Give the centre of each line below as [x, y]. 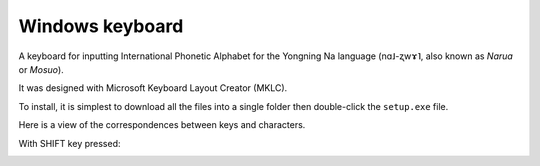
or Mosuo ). [41, 69]
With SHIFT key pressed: [69, 143]
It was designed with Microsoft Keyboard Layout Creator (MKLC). [153, 88]
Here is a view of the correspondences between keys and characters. [162, 125]
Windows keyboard [101, 26]
